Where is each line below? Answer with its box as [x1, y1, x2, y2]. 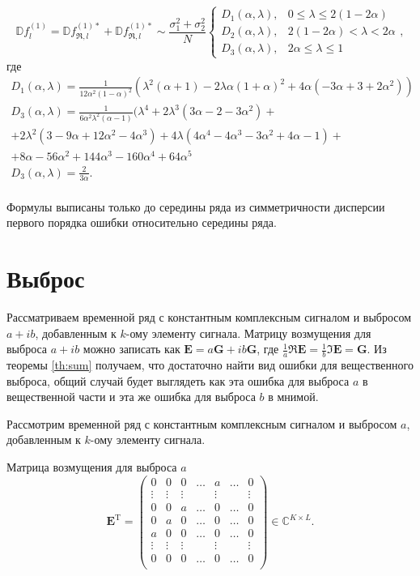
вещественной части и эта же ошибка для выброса [6, 388, 256, 405]
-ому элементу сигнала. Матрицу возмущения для [125, 324, 371, 341]
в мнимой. [268, 388, 319, 405]
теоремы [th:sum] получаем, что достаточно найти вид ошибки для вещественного [6, 356, 414, 373]
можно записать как [83, 340, 180, 357]
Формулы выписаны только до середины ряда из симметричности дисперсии [6, 198, 385, 215]
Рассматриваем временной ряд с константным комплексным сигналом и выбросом [6, 308, 412, 325]
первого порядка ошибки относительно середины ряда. [6, 214, 277, 231]
